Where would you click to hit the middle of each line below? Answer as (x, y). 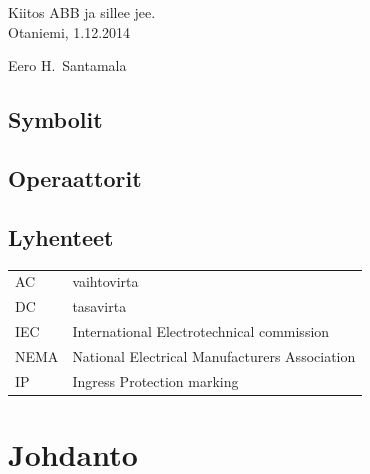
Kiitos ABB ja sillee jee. (82, 12)
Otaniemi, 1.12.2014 (69, 31)
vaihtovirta (105, 281)
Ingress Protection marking (155, 380)
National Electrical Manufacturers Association (214, 355)
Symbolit (55, 119)
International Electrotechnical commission (201, 330)
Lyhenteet (61, 236)
